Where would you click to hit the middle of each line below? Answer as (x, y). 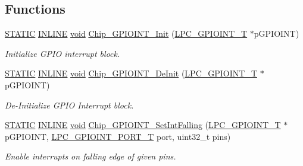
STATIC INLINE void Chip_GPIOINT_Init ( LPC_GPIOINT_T (126, 33)
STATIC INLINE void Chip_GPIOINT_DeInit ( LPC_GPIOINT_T (131, 73)
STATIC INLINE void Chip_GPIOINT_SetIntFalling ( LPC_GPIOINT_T (143, 125)
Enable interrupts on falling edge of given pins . (90, 156)
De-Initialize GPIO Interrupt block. (69, 105)
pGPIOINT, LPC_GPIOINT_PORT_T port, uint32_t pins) (118, 136)
